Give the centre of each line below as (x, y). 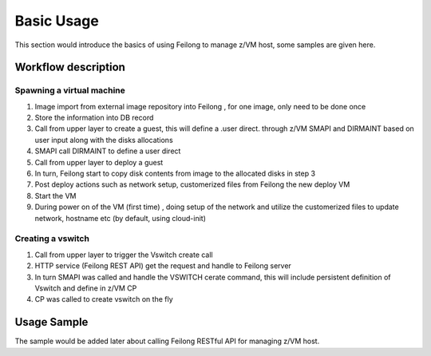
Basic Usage (57, 21)
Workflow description (70, 67)
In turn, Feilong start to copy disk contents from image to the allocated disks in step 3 (175, 174)
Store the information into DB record (94, 118)
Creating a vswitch (52, 239)
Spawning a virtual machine (70, 90)
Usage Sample (51, 322)
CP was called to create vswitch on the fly (104, 299)
